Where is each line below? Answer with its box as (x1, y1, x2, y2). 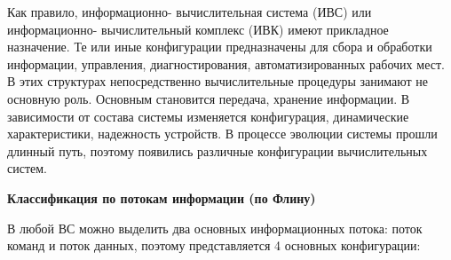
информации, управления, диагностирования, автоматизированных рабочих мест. (7, 54, 445, 73)
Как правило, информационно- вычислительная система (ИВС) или (7, 3, 372, 20)
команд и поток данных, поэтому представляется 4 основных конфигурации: (7, 236, 421, 255)
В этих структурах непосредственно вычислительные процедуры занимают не (7, 72, 429, 91)
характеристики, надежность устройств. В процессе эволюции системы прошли (7, 124, 438, 143)
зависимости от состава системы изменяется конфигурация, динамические (7, 106, 409, 125)
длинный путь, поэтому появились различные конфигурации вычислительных (7, 141, 428, 160)
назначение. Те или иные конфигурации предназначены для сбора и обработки (7, 37, 432, 56)
